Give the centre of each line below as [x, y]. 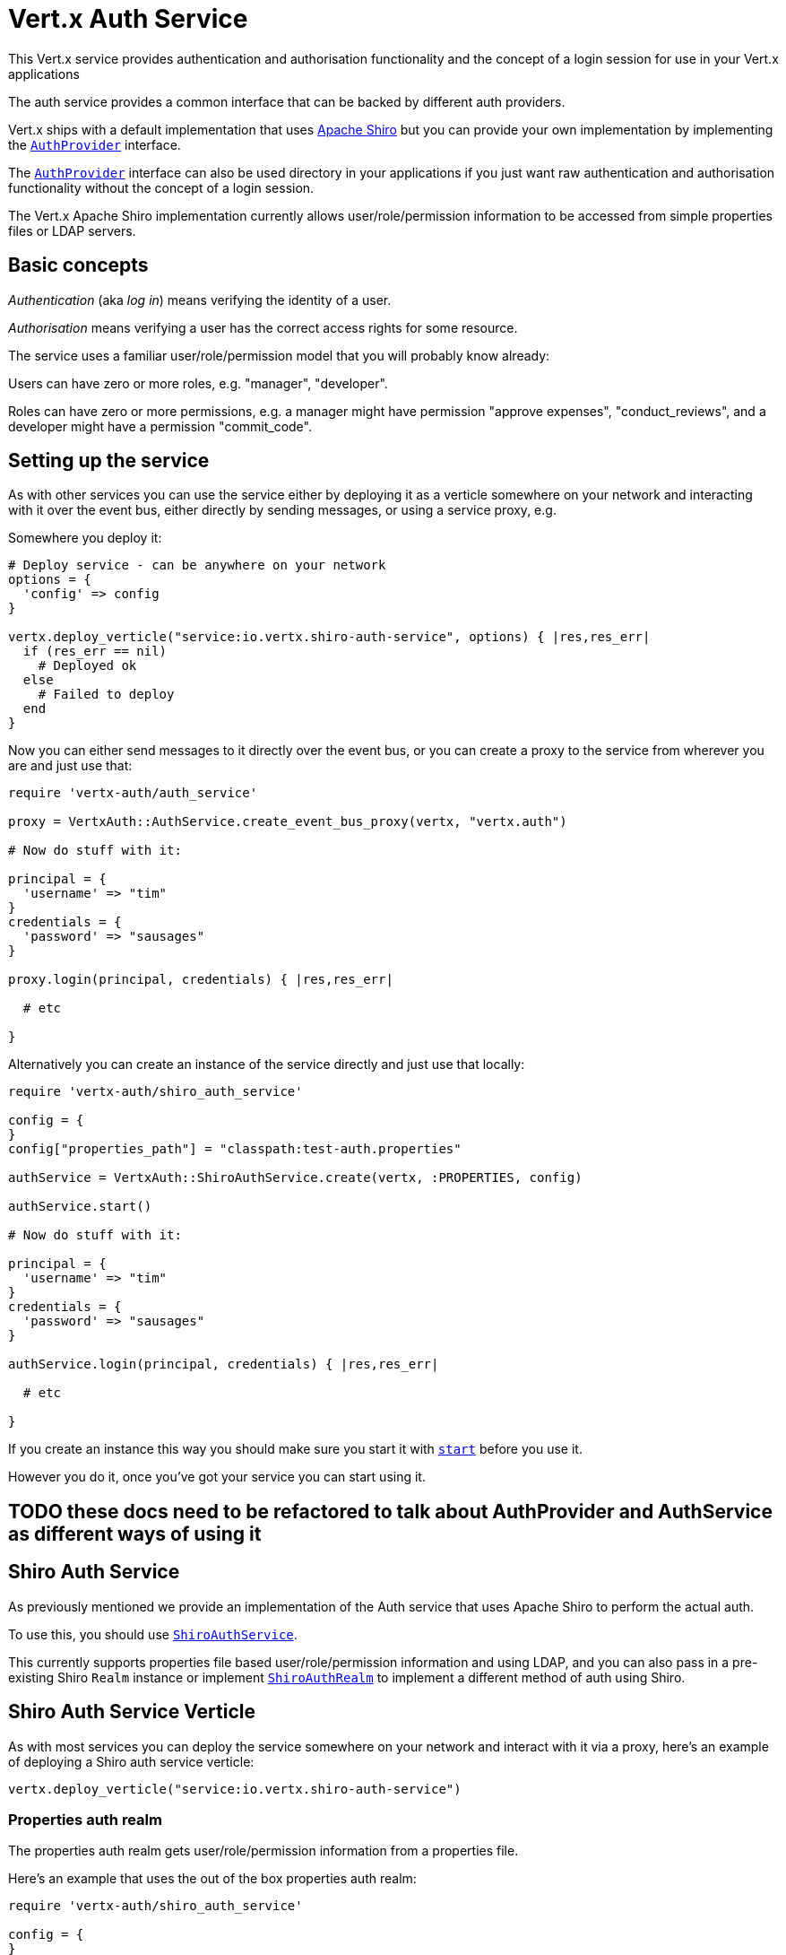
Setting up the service [109, 461]
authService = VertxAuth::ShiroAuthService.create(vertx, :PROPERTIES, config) [295, 1178]
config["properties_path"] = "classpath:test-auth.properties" [235, 1149]
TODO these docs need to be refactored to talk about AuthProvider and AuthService [390, 1511]
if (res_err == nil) [95, 652]
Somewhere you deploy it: [85, 538]
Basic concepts [78, 265]
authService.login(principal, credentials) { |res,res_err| [224, 1364]
